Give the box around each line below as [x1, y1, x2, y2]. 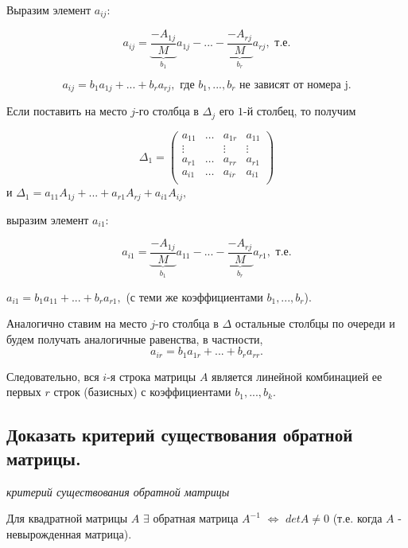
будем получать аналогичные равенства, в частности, [6, 330, 263, 347]
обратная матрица [153, 510, 239, 527]
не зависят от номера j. [239, 79, 352, 91]
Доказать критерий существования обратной [6, 422, 353, 447]
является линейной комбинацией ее [212, 367, 383, 384]
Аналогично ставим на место [6, 315, 147, 332]
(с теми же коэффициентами [126, 288, 263, 305]
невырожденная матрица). [6, 525, 132, 542]
